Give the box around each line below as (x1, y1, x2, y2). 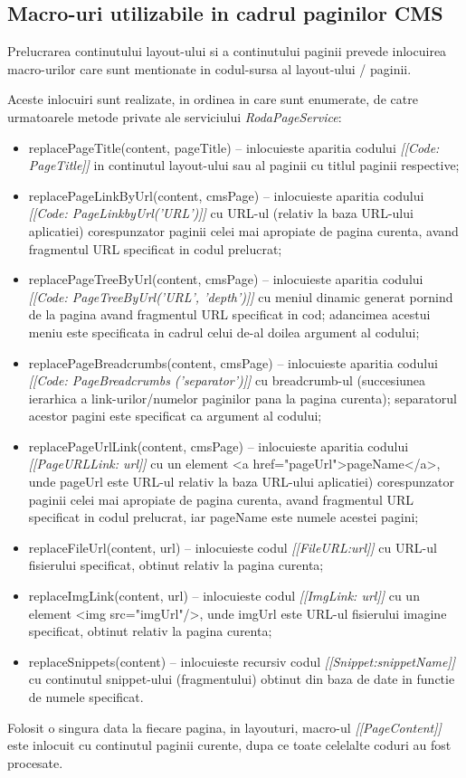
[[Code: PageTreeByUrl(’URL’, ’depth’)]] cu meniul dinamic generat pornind (28, 287, 453, 306)
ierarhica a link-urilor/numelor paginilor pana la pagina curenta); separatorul (28, 388, 457, 407)
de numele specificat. (28, 688, 144, 707)
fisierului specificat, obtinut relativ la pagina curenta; (28, 555, 324, 574)
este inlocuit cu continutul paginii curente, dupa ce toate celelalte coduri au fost (7, 735, 452, 754)
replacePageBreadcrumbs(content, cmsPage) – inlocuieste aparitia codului (28, 353, 438, 372)
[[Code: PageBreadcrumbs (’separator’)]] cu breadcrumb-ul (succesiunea (28, 371, 426, 390)
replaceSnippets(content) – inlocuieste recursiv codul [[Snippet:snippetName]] (28, 651, 456, 670)
